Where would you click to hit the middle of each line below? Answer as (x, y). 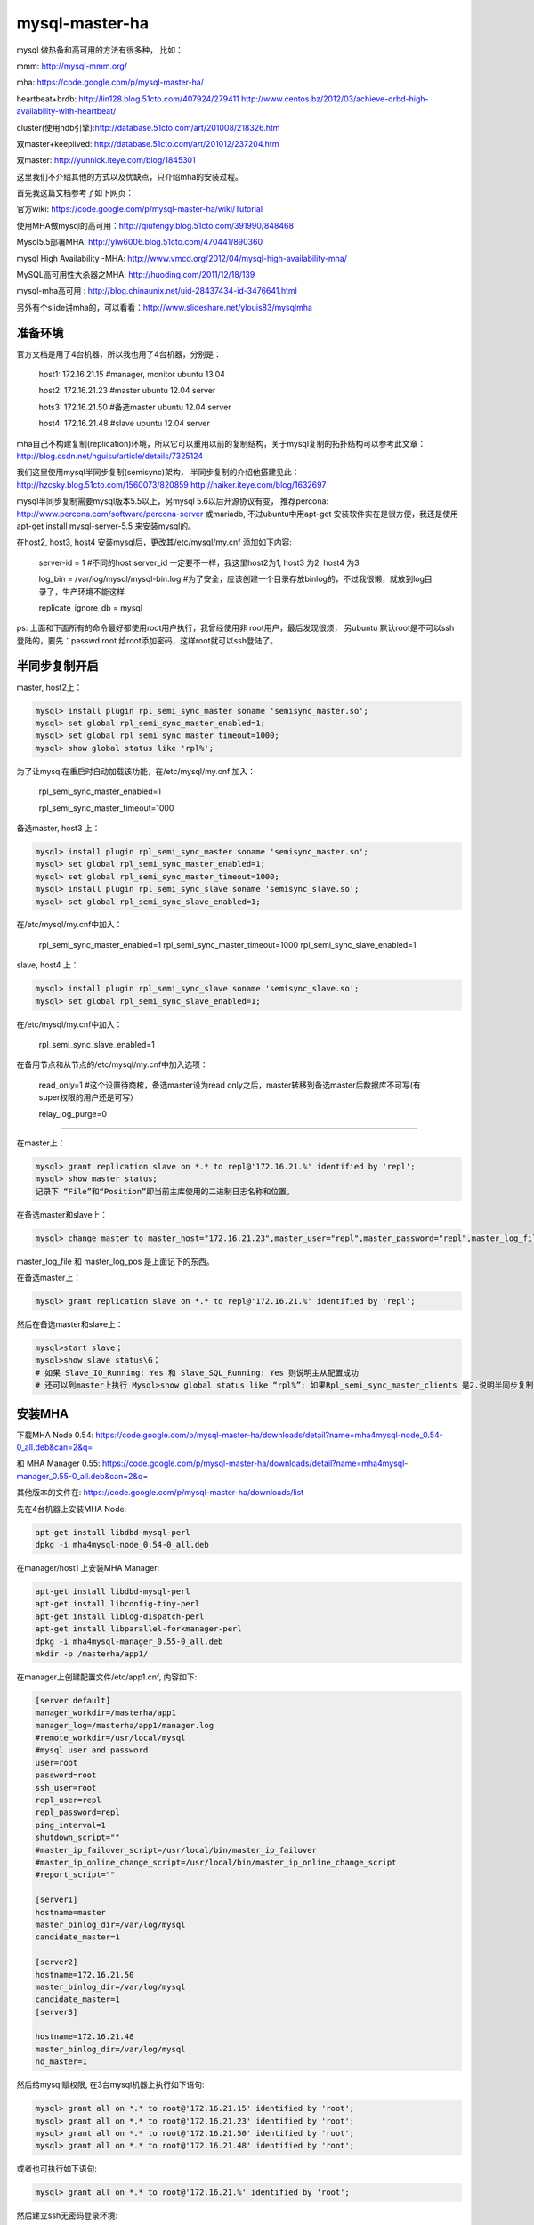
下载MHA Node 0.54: (55, 1435)
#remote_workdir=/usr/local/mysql (110, 1738)
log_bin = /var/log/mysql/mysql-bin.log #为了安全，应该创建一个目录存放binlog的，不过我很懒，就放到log (232, 579)
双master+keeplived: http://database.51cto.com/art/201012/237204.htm (148, 143)
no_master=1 (61, 2062)
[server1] (57, 1900)
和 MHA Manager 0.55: (59, 1463)
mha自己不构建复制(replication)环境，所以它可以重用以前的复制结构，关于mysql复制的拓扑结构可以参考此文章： (221, 443)
